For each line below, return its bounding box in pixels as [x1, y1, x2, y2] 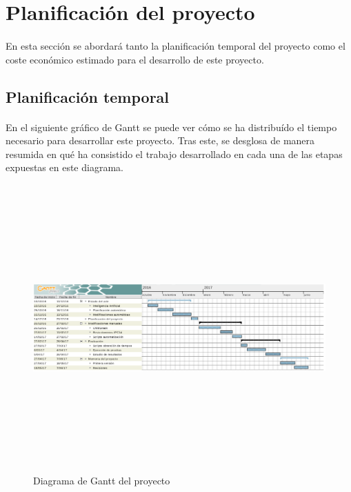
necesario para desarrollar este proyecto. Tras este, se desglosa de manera [6, 133, 315, 148]
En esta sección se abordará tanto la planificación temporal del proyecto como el [6, 38, 345, 52]
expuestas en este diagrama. [6, 160, 123, 175]
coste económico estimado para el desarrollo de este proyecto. [6, 52, 264, 66]
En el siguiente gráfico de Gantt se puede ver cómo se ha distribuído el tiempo [6, 119, 337, 134]
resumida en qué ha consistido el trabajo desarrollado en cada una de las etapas [6, 146, 343, 161]
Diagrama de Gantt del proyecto [33, 473, 170, 488]
